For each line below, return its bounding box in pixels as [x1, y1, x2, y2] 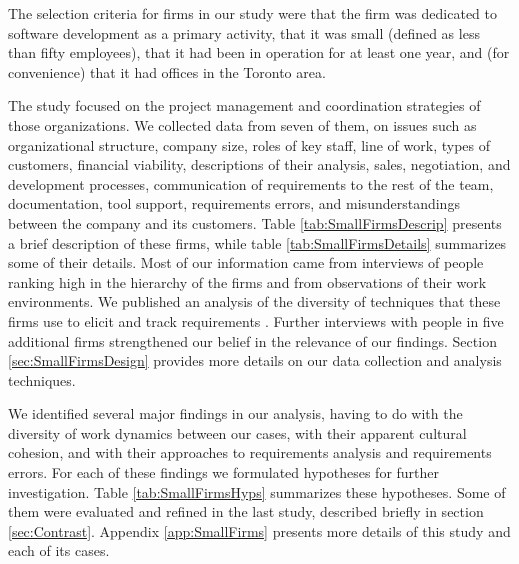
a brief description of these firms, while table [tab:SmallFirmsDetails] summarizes [8, 232, 507, 253]
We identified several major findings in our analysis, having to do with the [8, 403, 463, 424]
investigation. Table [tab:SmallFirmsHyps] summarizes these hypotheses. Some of [8, 481, 506, 502]
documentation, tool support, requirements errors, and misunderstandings [8, 193, 460, 214]
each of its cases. [8, 540, 110, 561]
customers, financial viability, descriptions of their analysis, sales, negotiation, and [8, 154, 511, 175]
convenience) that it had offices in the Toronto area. [8, 61, 326, 82]
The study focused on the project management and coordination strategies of [8, 95, 481, 116]
